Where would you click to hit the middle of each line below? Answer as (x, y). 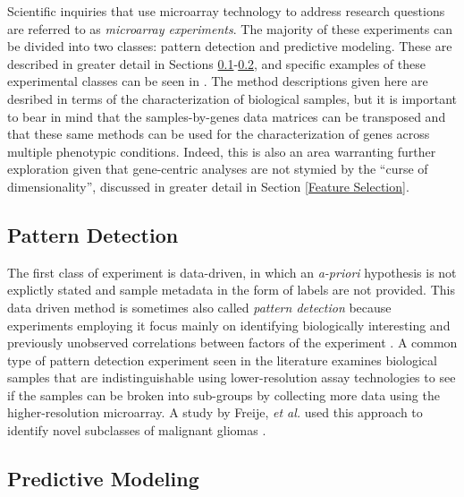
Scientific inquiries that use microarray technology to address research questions (226, 11)
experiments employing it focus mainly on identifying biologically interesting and (229, 325)
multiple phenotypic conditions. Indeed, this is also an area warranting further (222, 151)
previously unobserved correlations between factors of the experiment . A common (232, 343)
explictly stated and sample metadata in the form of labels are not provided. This (231, 290)
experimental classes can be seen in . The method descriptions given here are (218, 81)
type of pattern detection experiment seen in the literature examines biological (222, 360)
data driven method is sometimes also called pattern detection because (199, 307)
